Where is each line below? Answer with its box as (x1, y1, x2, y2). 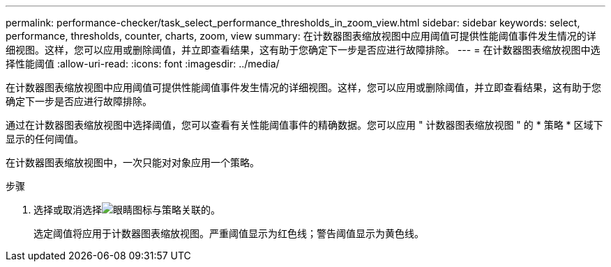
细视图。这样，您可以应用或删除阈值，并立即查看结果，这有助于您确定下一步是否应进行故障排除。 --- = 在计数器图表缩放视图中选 (6, 44, 601, 56)
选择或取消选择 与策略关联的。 (33, 204, 220, 216)
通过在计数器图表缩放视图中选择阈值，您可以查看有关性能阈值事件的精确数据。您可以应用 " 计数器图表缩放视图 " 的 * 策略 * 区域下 (6, 119, 603, 131)
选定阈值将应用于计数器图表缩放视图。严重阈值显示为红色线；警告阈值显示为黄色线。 (33, 227, 424, 239)
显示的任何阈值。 (6, 133, 84, 145)
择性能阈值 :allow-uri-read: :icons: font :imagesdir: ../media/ (6, 58, 280, 70)
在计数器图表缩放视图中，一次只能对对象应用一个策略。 (6, 156, 259, 168)
